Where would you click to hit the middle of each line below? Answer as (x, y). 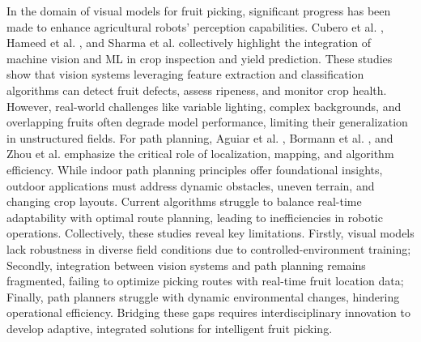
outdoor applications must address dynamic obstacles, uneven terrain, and (191, 185)
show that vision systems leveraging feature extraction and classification (185, 74)
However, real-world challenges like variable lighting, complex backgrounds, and (204, 106)
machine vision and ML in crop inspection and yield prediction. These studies (200, 58)
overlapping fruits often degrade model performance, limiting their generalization (207, 122)
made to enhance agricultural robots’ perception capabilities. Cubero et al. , (195, 26)
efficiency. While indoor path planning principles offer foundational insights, (195, 169)
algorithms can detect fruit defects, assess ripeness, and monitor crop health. (197, 90)
